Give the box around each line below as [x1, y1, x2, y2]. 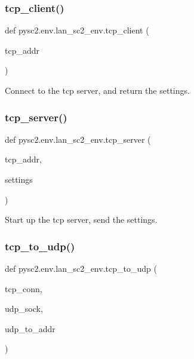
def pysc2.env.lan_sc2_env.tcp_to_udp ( [5, 262, 157, 274]
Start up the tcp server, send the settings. [5, 213, 158, 226]
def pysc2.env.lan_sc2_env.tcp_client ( [5, 24, 149, 36]
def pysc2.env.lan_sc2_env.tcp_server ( [5, 133, 151, 145]
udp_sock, [5, 302, 43, 315]
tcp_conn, [5, 282, 42, 294]
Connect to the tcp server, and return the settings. [5, 84, 190, 96]
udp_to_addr [5, 322, 56, 335]
